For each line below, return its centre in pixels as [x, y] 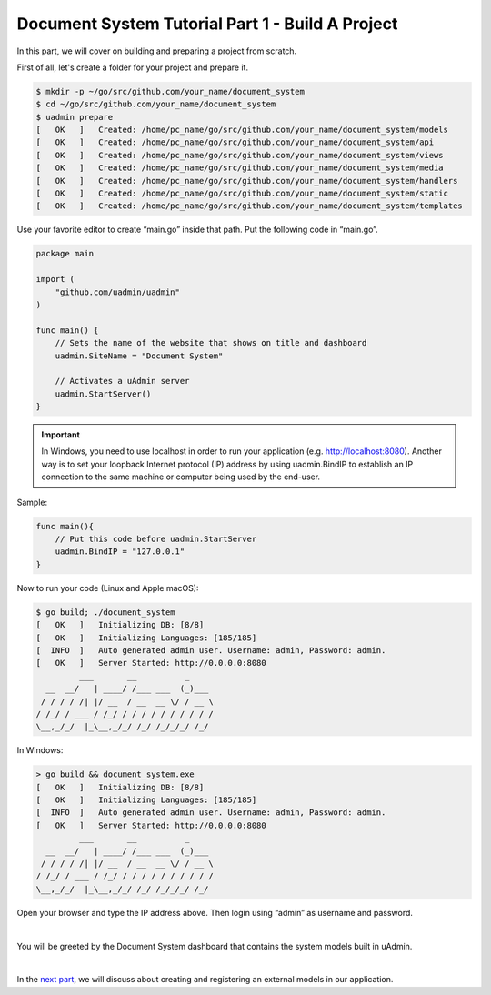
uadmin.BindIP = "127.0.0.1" [120, 552]
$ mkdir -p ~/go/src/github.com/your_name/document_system [170, 91]
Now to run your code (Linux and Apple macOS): [108, 588]
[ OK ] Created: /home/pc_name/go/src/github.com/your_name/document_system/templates [249, 206]
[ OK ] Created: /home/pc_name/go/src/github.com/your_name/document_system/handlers [247, 181]
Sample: [32, 502]
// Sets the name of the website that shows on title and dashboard [211, 343]
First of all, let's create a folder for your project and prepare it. [133, 67]
